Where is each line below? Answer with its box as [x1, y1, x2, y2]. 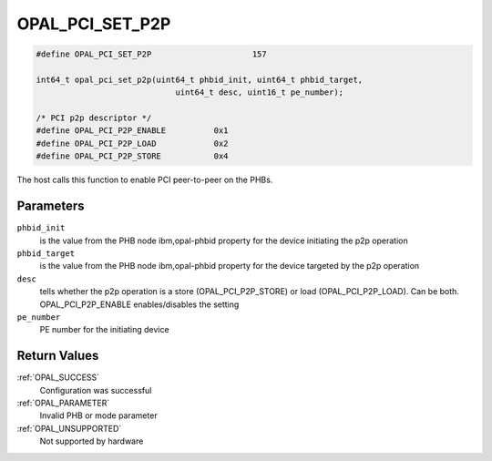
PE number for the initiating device [39, 324, 169, 335]
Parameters [16, 199, 85, 214]
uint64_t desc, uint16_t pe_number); [175, 87, 344, 97]
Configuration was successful [39, 384, 152, 395]
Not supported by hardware [39, 435, 144, 446]
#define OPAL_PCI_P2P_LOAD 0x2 [36, 138, 229, 149]
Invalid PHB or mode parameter [39, 410, 159, 421]
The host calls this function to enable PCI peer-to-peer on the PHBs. [16, 174, 273, 186]
